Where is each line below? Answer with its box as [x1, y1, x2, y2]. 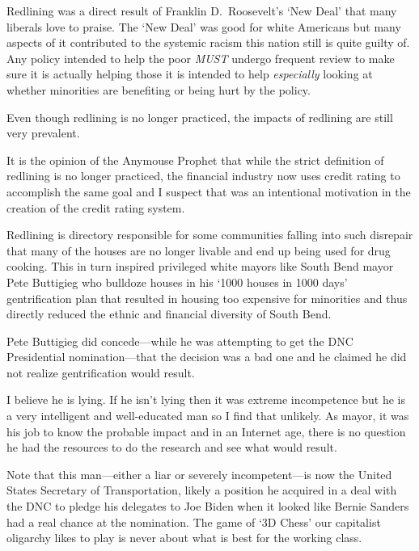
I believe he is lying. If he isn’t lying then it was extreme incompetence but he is [6, 391, 406, 408]
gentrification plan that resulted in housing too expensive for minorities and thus [6, 289, 408, 306]
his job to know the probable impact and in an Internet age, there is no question [6, 423, 406, 440]
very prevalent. [6, 124, 80, 141]
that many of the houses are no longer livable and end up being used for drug [6, 242, 391, 259]
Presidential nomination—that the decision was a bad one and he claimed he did [6, 348, 407, 365]
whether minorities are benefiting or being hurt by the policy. [6, 81, 311, 98]
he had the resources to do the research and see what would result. [6, 439, 337, 456]
